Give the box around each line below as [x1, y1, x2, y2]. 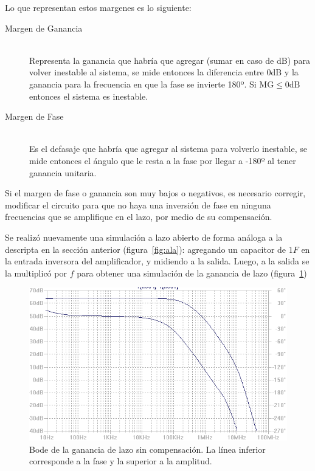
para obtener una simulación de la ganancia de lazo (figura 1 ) [77, 266, 307, 279]
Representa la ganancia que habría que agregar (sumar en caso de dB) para [29, 53, 311, 66]
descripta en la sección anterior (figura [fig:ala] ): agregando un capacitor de [5, 242, 286, 255]
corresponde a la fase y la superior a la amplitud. [29, 455, 212, 467]
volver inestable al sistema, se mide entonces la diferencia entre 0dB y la [29, 66, 299, 78]
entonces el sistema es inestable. [29, 89, 148, 102]
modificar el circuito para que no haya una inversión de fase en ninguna [5, 198, 271, 211]
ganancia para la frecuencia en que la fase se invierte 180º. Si [29, 77, 257, 90]
